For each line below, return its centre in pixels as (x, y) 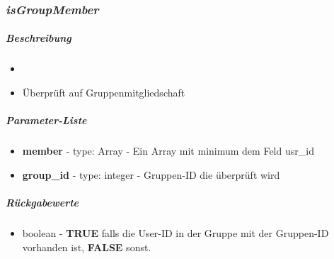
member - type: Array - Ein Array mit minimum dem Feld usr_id (168, 151)
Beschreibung (39, 38)
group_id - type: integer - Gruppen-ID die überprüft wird (151, 174)
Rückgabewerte (42, 202)
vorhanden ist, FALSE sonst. (87, 247)
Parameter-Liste (46, 120)
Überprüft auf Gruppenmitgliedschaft (104, 92)
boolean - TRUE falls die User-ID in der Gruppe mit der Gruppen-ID (175, 232)
